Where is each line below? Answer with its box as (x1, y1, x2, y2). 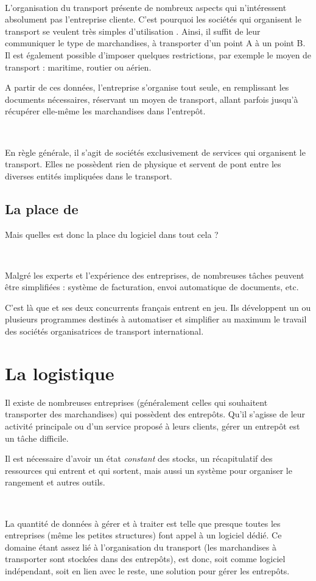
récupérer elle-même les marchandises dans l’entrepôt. (5, 105, 206, 117)
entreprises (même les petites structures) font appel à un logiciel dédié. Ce (5, 529, 282, 541)
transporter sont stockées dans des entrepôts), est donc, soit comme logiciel (5, 552, 286, 565)
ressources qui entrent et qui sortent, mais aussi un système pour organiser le (5, 464, 292, 476)
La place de (5, 199, 79, 218)
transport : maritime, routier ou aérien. (5, 60, 152, 73)
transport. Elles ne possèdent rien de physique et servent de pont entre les (5, 158, 281, 170)
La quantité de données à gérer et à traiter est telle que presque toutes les (5, 517, 281, 529)
